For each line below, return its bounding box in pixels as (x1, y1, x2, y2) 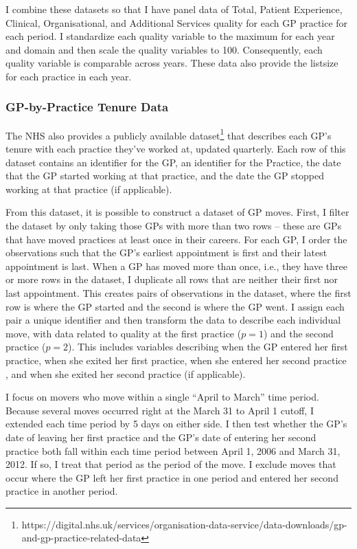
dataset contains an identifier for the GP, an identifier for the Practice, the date (5, 155, 341, 169)
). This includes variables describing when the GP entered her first (68, 339, 348, 354)
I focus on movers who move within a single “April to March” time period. (5, 390, 319, 404)
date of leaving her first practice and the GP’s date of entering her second (5, 429, 316, 444)
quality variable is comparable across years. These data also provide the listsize (5, 56, 338, 70)
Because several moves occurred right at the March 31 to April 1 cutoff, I (5, 403, 314, 417)
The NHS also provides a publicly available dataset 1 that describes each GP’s (5, 126, 332, 142)
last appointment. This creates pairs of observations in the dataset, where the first (5, 285, 352, 300)
